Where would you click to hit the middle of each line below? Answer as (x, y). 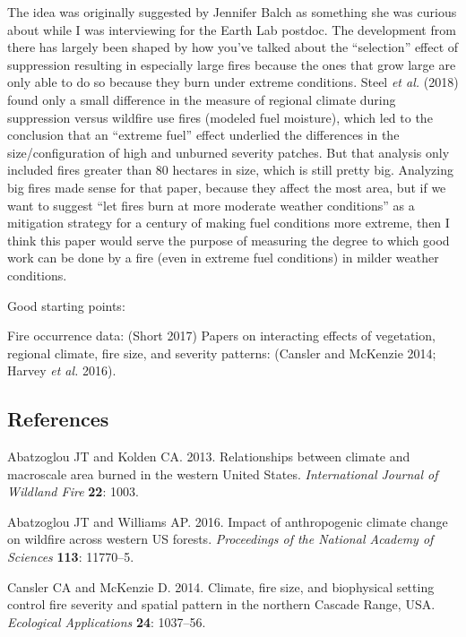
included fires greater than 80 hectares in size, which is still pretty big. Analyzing (230, 170)
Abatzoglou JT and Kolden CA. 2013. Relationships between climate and (209, 456)
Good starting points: (66, 305)
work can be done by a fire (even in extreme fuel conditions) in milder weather (223, 258)
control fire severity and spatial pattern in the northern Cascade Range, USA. (221, 604)
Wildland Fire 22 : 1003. (73, 491)
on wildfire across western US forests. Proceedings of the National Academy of (220, 539)
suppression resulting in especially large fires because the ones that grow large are (232, 64)
